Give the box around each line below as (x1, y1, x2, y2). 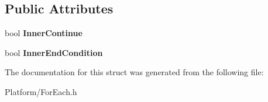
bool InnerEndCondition (5, 46, 103, 58)
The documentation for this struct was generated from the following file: (5, 66, 264, 78)
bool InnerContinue (5, 27, 83, 39)
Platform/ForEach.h (5, 85, 77, 97)
